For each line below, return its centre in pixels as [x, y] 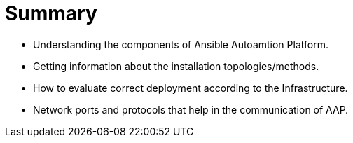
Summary [51, 13]
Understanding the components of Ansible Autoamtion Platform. [181, 44]
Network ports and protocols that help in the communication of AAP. [191, 109]
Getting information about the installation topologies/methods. [176, 66]
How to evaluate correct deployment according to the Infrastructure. [191, 88]
